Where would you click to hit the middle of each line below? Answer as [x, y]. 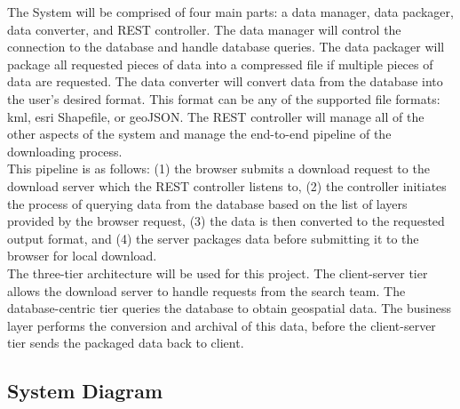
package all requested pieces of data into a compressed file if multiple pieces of [220, 64]
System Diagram [85, 391]
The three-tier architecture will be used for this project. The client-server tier [218, 273]
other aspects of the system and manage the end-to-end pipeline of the [199, 134]
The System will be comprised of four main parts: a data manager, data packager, [230, 12]
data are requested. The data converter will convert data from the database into [225, 81]
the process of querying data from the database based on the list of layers [207, 203]
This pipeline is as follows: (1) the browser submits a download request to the [218, 168]
